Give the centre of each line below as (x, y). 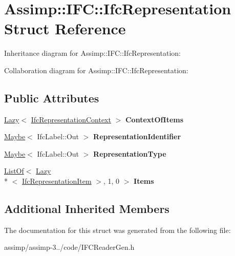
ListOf (14, 171)
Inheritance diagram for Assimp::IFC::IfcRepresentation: (92, 53)
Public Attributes (52, 98)
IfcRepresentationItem (57, 181)
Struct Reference (65, 28)
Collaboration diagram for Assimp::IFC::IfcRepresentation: (96, 70)
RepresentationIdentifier (137, 136)
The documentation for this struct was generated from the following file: (117, 230)
